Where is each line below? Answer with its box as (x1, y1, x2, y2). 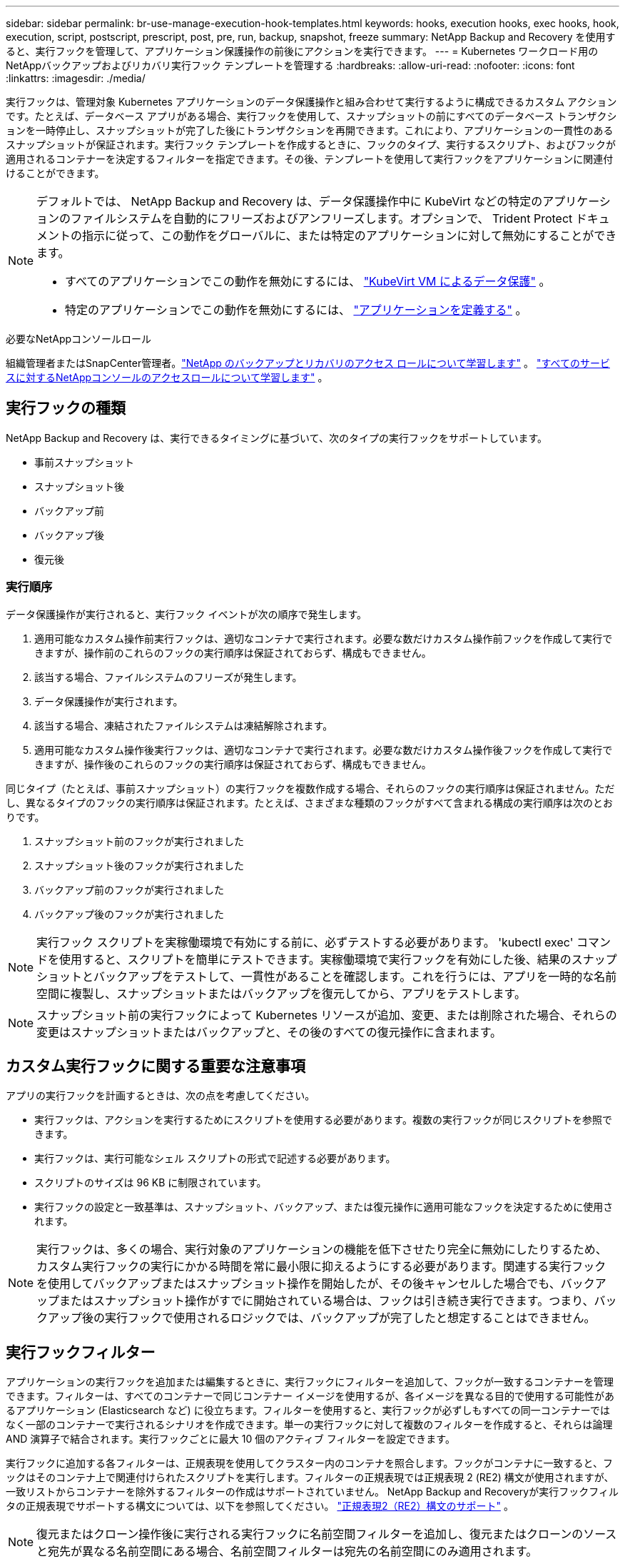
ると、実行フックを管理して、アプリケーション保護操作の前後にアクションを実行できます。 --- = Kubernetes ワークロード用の (6, 45, 599, 57)
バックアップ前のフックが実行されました (34, 883, 224, 896)
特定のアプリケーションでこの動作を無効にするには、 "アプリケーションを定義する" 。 (65, 303, 527, 317)
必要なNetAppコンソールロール (6, 333, 152, 345)
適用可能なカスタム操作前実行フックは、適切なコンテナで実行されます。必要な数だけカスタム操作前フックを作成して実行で (34, 632, 613, 645)
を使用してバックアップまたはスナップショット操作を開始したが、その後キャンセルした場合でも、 (36, 1276, 561, 1291)
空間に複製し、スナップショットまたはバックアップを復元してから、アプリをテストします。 (36, 986, 526, 1001)
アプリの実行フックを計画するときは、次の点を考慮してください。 (6, 1089, 315, 1102)
